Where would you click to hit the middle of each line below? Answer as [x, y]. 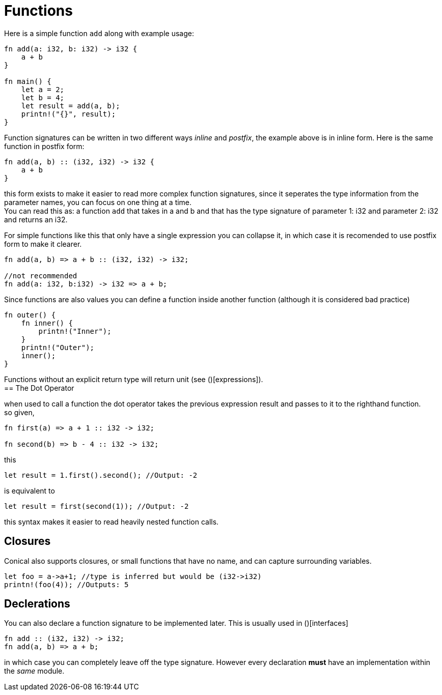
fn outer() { [30, 315]
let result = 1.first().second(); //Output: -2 [101, 475]
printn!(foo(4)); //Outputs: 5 [66, 584]
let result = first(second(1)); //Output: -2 [96, 506]
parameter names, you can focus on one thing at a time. [98, 202]
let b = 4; [43, 97]
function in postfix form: [44, 146]
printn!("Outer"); [58, 347]
